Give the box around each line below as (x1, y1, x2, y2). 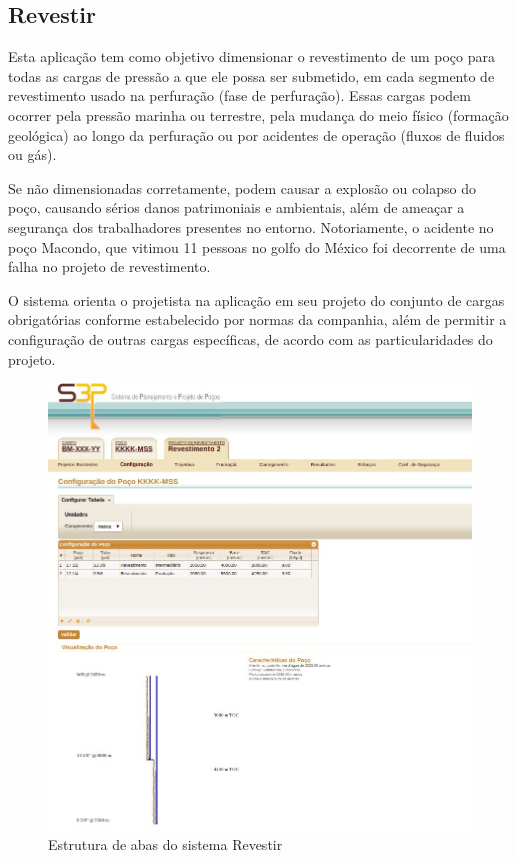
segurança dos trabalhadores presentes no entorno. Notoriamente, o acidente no (8, 216, 494, 237)
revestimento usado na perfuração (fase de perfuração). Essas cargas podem (8, 85, 471, 106)
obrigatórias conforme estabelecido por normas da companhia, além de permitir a (8, 309, 507, 330)
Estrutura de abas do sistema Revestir (48, 834, 283, 855)
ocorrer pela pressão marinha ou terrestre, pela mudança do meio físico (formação (8, 104, 509, 125)
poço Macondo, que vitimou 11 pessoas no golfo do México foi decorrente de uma (8, 236, 506, 257)
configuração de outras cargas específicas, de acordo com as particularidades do (8, 328, 493, 349)
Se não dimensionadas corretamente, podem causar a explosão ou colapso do (8, 177, 476, 198)
